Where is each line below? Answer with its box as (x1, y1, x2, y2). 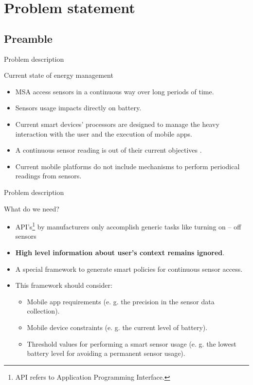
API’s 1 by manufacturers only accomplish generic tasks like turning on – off (15, 220, 241, 231)
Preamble (4, 31, 53, 46)
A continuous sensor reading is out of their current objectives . (15, 145, 202, 155)
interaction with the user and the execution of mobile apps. (15, 128, 192, 139)
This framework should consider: (15, 280, 112, 290)
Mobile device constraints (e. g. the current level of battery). (27, 322, 208, 332)
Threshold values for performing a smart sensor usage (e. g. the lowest (27, 338, 236, 349)
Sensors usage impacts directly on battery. (15, 103, 142, 113)
